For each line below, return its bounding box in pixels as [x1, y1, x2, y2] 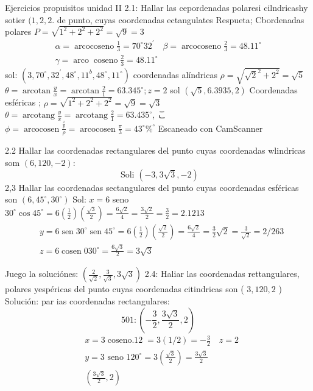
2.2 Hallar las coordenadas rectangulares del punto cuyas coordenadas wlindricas [5, 144, 306, 157]
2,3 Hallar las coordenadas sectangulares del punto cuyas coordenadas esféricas [5, 181, 299, 193]
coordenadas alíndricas [133, 68, 217, 81]
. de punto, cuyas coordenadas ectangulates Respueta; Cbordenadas [52, 13, 304, 26]
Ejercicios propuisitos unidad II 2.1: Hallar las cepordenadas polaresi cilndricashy [5, 1, 308, 13]
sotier [5, 13, 26, 26]
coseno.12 [107, 336, 143, 345]
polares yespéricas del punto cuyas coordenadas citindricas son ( [5, 282, 244, 295]
